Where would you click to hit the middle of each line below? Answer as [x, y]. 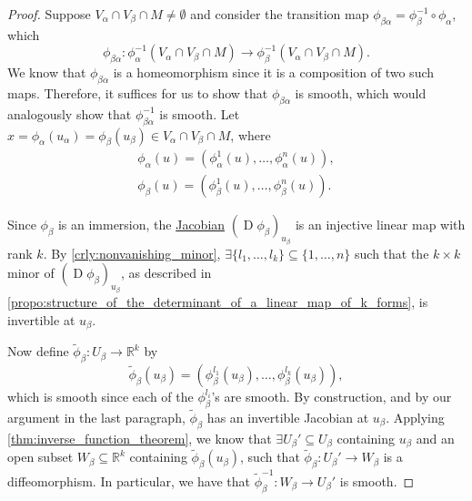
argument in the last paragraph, [96, 417]
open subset [40, 457]
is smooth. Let [200, 113]
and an [435, 438]
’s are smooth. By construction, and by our [331, 396]
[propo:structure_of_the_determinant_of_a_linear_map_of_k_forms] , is [218, 301]
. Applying [415, 417]
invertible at [41, 319]
